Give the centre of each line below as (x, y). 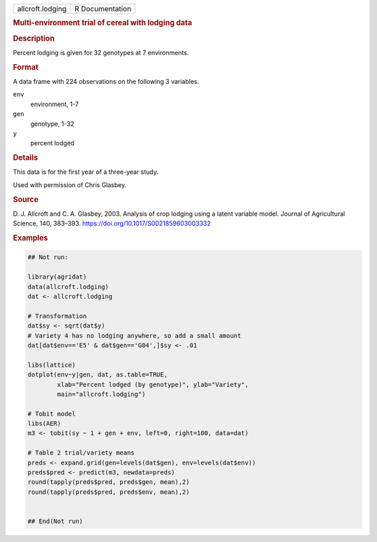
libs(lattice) (52, 365)
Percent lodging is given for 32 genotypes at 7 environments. (101, 52)
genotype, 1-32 (52, 124)
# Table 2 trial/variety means (81, 453)
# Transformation (57, 316)
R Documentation (103, 9)
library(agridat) (57, 277)
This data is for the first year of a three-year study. (86, 172)
